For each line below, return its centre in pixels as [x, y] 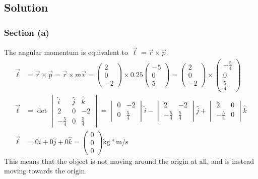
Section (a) [27, 32]
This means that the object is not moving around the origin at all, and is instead [129, 161]
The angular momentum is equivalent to [66, 52]
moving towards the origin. [46, 171]
